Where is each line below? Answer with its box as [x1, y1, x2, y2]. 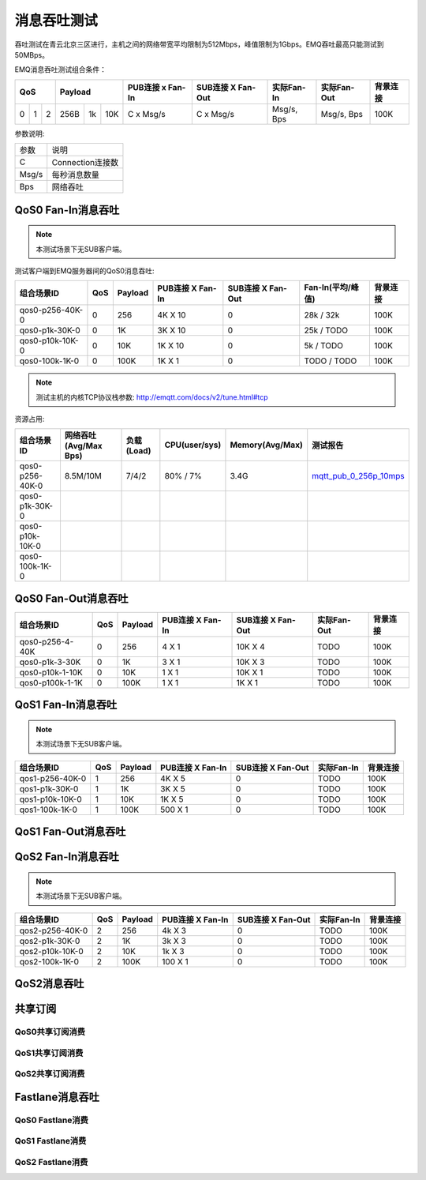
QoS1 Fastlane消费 [14, 1136, 87, 1147]
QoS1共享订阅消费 [14, 1047, 84, 1058]
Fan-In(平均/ [304, 282, 351, 293]
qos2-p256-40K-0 [19, 925, 88, 936]
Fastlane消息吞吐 [14, 1090, 100, 1103]
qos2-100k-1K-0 [19, 956, 79, 967]
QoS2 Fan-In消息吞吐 [14, 850, 120, 864]
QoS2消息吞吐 [14, 977, 84, 990]
